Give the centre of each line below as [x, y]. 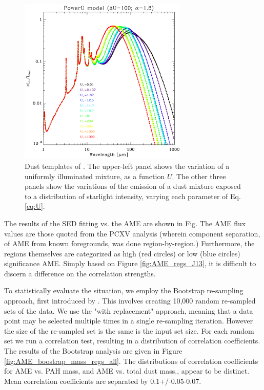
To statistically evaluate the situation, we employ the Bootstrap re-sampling [124, 290]
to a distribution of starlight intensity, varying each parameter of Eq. [133, 196]
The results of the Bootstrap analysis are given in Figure [93, 351]
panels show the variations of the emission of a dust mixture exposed [133, 186]
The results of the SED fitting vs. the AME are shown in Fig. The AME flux [125, 223]
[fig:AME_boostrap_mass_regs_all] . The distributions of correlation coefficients [131, 361]
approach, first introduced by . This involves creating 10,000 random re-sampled [130, 301]
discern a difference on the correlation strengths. [80, 273]
